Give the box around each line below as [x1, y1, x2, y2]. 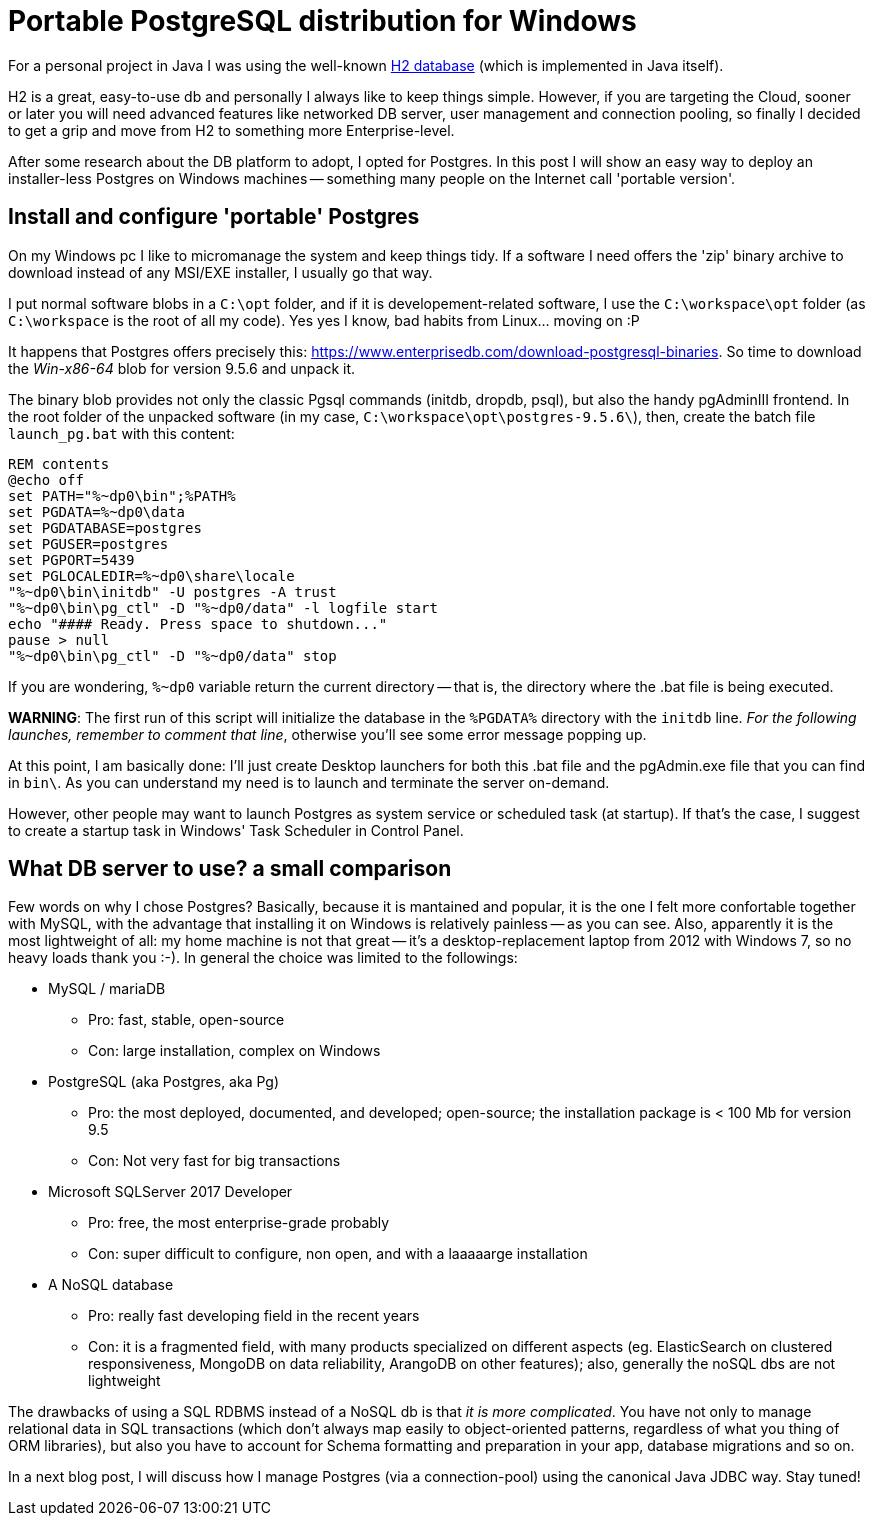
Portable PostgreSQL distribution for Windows [8, 4, 637, 38]
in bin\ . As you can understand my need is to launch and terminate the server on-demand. [8, 773, 610, 791]
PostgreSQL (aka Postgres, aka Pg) [48, 1073, 280, 1091]
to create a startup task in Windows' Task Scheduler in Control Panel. [8, 821, 464, 839]
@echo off [8, 471, 84, 488]
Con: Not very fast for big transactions [88, 1152, 341, 1170]
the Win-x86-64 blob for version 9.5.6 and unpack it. [8, 359, 356, 377]
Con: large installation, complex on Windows [88, 1042, 381, 1060]
